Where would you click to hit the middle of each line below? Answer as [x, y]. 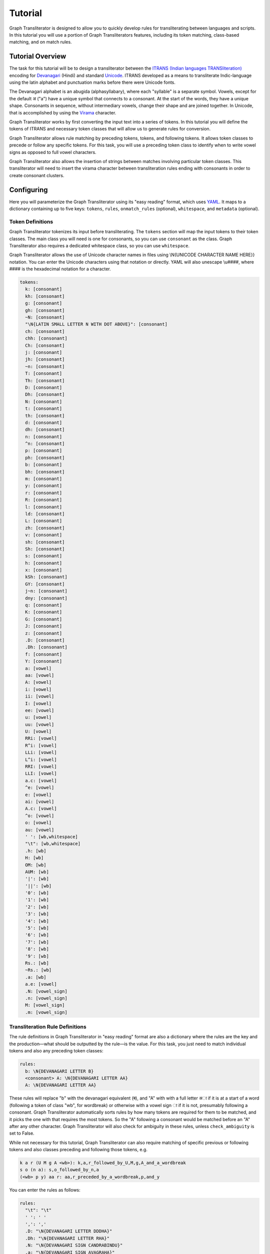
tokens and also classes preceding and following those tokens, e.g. [78, 1150]
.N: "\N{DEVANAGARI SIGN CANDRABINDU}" [74, 1245]
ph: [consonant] [45, 457]
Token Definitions [31, 222]
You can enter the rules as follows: [45, 1190]
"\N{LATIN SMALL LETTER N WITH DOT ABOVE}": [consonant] [96, 324]
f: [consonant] [44, 654]
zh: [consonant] [45, 528]
